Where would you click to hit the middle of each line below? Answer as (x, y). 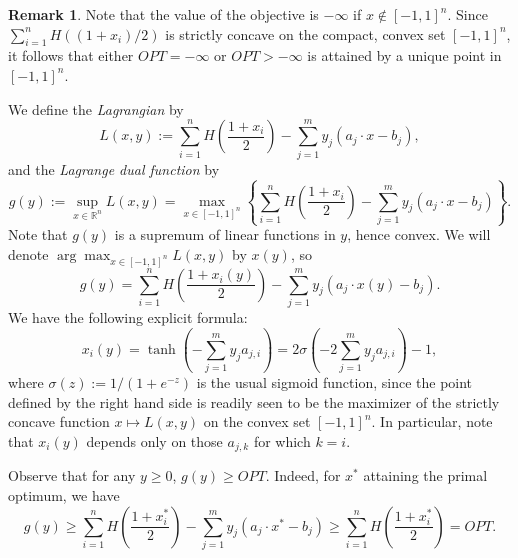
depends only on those (154, 441)
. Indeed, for (303, 475)
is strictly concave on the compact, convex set (305, 33)
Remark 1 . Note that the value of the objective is (163, 14)
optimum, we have (64, 495)
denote (28, 253)
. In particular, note (432, 421)
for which (282, 441)
